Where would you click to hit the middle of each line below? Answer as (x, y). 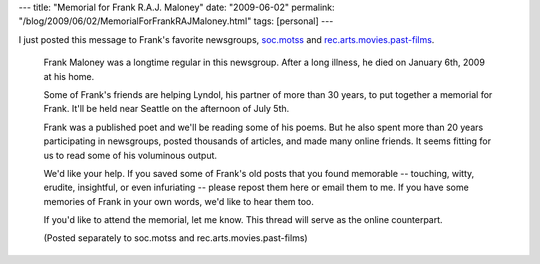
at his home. (69, 76)
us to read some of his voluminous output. (130, 155)
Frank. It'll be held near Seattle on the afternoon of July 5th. (166, 109)
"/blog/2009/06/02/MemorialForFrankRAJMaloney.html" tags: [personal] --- (176, 21)
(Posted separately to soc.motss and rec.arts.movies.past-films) (176, 238)
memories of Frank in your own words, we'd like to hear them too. (179, 201)
